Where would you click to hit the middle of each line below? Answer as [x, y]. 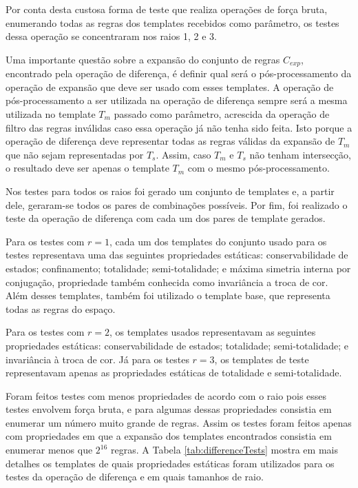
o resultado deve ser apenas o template [87, 168]
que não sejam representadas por [75, 154]
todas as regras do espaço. [61, 308]
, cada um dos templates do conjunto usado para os [218, 241]
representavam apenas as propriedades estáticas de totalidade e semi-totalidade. [174, 373]
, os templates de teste [262, 359]
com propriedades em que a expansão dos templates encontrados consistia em [169, 436]
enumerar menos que [49, 450]
